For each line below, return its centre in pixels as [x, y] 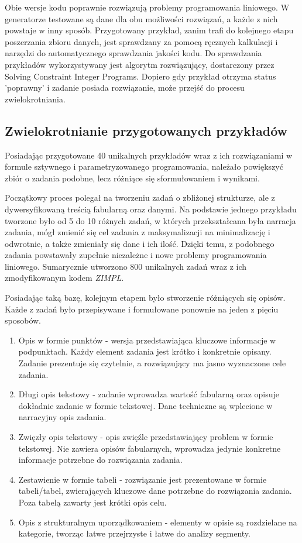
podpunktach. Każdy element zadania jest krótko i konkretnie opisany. [145, 351]
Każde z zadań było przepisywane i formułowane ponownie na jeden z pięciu [142, 309]
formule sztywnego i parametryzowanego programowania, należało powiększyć [144, 166]
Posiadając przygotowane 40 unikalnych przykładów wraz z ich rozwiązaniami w [149, 155]
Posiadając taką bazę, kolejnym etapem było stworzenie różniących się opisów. [145, 298]
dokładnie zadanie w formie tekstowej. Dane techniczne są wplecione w [145, 405]
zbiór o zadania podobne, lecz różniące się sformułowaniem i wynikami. [132, 178]
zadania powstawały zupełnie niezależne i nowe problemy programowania [136, 255]
